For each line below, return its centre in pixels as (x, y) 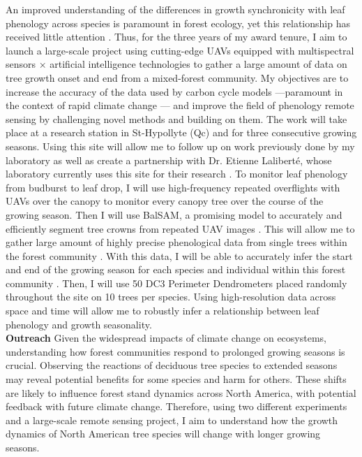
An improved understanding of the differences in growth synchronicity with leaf (175, 9)
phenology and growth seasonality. (79, 324)
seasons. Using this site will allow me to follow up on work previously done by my (180, 146)
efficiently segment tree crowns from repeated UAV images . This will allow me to (180, 228)
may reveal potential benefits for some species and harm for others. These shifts (176, 379)
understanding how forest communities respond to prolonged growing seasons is (175, 351)
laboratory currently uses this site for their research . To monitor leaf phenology (177, 174)
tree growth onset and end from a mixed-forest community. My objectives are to (177, 77)
